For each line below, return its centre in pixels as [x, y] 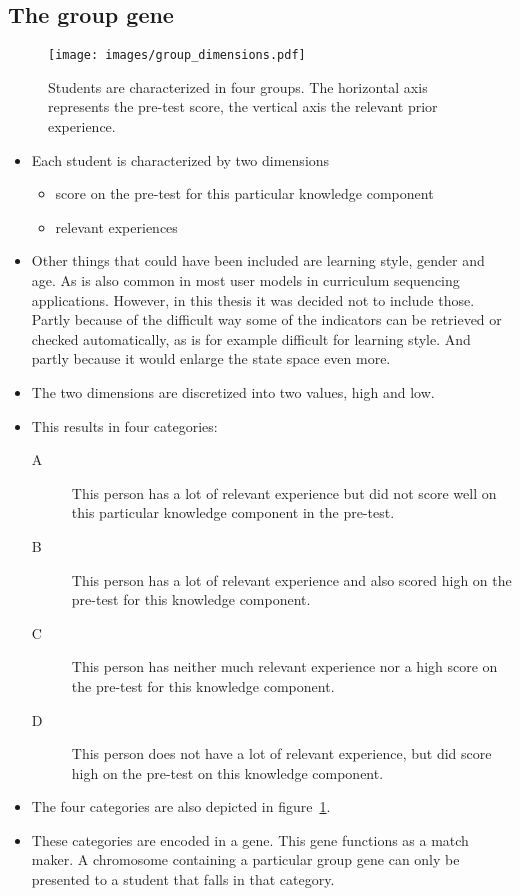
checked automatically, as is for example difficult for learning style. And [251, 338]
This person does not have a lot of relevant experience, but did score [281, 753]
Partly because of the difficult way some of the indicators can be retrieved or [266, 319]
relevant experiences [116, 226]
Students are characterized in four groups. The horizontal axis [238, 86]
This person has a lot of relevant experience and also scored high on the [291, 579]
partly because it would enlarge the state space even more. [211, 358]
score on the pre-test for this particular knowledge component [244, 193]
